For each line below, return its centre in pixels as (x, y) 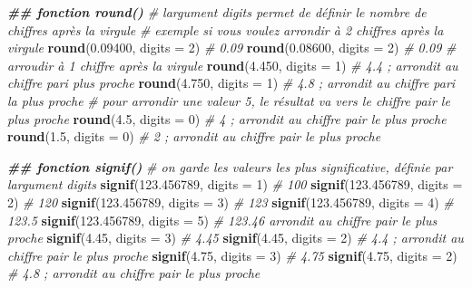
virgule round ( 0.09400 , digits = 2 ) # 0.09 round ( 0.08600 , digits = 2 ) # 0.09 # (232, 48)
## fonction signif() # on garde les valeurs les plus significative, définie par (230, 166)
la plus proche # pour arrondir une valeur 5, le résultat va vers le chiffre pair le (229, 100)
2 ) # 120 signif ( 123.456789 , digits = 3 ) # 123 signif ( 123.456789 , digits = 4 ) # (231, 202)
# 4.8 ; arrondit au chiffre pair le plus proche (134, 273)
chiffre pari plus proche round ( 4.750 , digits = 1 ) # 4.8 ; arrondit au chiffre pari (231, 83)
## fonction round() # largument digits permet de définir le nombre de (217, 12)
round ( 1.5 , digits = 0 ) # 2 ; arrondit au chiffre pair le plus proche (194, 136)
